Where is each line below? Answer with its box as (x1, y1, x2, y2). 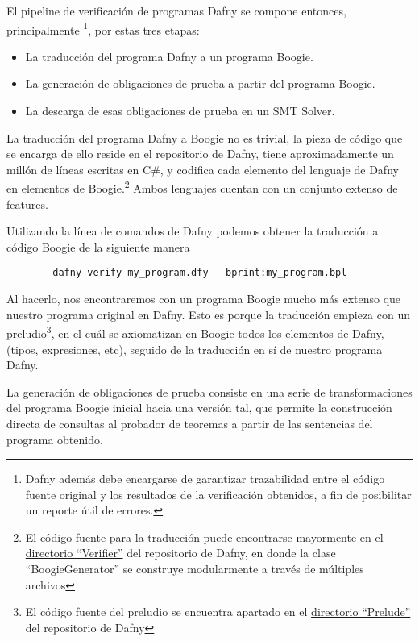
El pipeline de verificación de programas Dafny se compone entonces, (6, 2, 346, 19)
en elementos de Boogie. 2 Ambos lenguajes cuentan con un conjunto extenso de (6, 177, 398, 197)
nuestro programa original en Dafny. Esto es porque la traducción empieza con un (6, 306, 410, 323)
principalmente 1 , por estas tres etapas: (6, 19, 200, 38)
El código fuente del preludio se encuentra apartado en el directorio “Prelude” (25, 603, 411, 620)
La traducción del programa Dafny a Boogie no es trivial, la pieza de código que (6, 129, 403, 146)
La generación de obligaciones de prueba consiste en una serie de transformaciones (6, 383, 413, 400)
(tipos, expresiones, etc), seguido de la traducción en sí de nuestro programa (6, 340, 383, 357)
